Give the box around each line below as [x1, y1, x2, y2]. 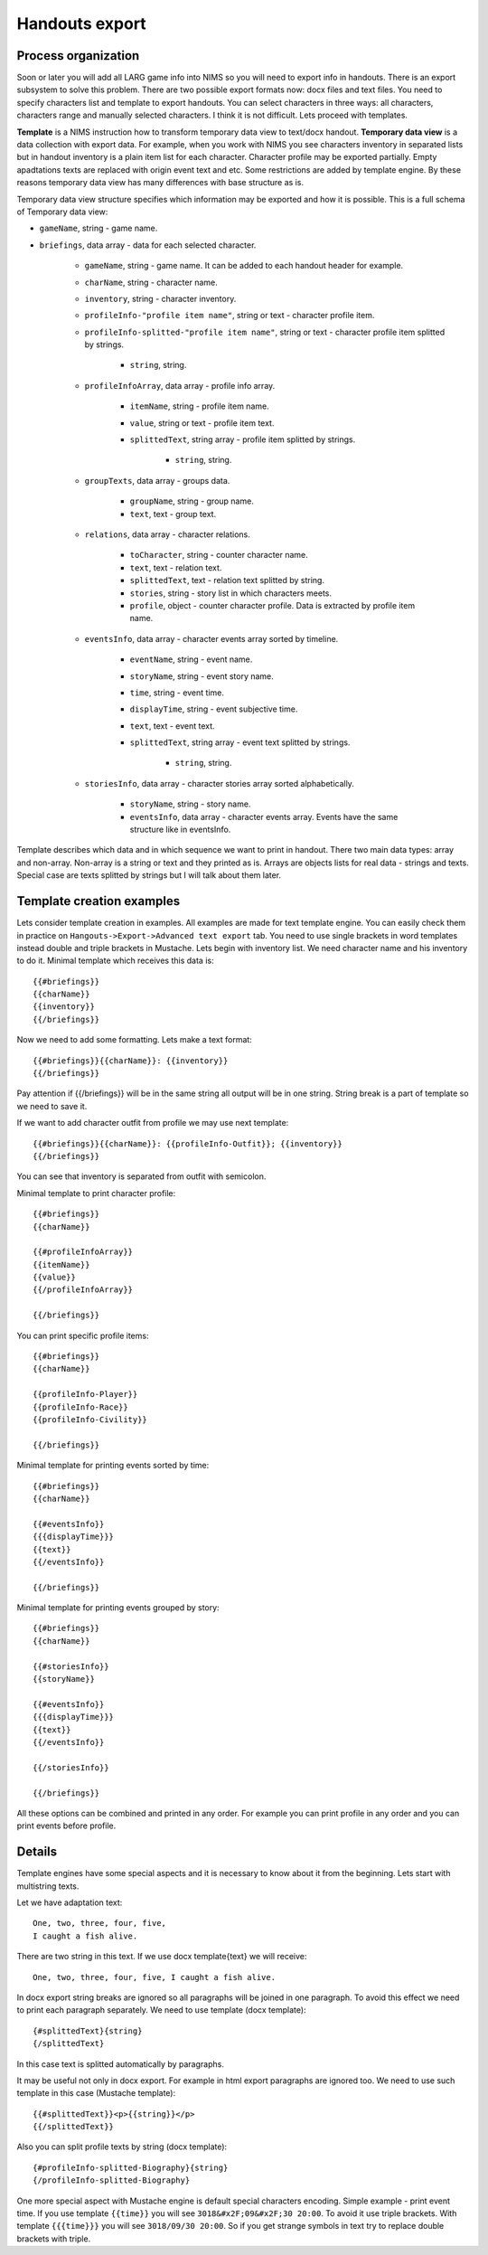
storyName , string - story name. [129, 798, 251, 809]
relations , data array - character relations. [84, 529, 250, 540]
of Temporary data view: [16, 206, 108, 217]
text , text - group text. [129, 508, 217, 519]
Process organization [16, 48, 140, 63]
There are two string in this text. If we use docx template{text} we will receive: [16, 1951, 307, 1962]
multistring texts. [16, 1881, 80, 1892]
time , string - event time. [129, 687, 225, 698]
